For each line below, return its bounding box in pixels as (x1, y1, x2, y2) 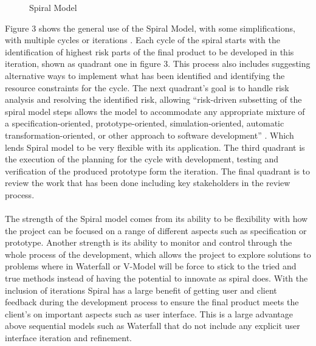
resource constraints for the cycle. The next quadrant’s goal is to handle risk (5, 81, 289, 94)
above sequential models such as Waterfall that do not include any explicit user (5, 319, 300, 332)
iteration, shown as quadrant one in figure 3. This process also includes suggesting (5, 57, 311, 70)
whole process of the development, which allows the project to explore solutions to (5, 247, 311, 260)
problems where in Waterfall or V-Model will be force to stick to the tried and (5, 260, 297, 272)
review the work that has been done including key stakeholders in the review (5, 176, 290, 189)
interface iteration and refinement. (5, 331, 132, 344)
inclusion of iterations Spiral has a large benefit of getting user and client (5, 283, 277, 296)
